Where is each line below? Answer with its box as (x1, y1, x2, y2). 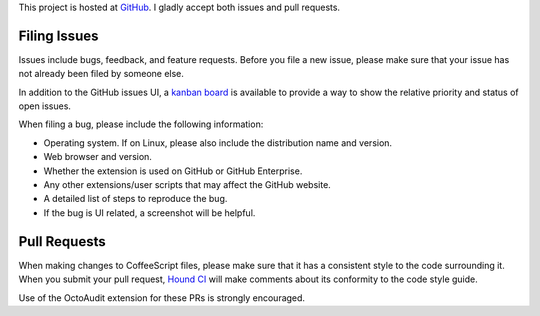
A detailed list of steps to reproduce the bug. (43, 193, 228, 205)
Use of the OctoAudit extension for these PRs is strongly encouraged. (18, 291, 305, 304)
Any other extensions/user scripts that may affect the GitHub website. (43, 179, 332, 191)
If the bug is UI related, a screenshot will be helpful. (43, 206, 256, 219)
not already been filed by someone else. (18, 68, 185, 80)
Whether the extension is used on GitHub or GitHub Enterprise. (43, 165, 303, 177)
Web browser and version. (43, 151, 152, 163)
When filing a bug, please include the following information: (18, 118, 264, 130)
